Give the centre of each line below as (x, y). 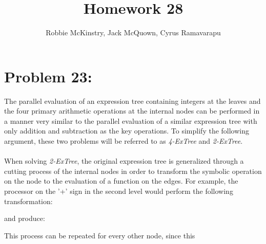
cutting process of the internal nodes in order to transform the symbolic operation (133, 171)
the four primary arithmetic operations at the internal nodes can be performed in (132, 111)
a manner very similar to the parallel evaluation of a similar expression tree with (131, 120)
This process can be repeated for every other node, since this (100, 235)
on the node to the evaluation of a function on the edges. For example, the (121, 181)
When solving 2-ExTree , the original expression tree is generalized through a (124, 161)
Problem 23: (48, 76)
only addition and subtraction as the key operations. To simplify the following (127, 131)
